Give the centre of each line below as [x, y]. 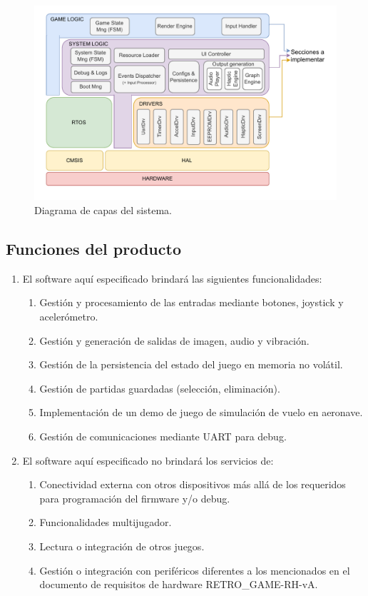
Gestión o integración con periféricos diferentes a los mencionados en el [195, 570]
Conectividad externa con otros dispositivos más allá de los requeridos [193, 484]
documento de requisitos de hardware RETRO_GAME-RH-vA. [179, 584]
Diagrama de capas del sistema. [103, 210]
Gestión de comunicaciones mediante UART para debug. [163, 436]
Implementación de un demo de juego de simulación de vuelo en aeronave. [201, 412]
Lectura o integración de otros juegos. [122, 546]
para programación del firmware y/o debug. [135, 498]
